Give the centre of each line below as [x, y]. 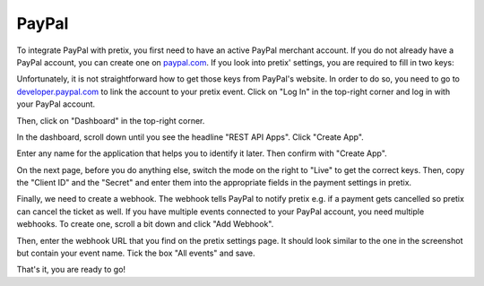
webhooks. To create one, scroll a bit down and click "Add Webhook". [145, 224]
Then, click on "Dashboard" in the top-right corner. [111, 120]
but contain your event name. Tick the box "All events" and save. [136, 253]
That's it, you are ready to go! [71, 270]
